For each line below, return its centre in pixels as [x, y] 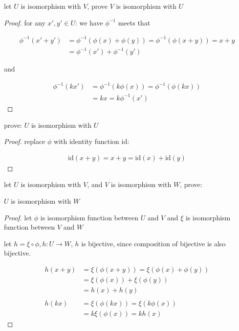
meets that [134, 22]
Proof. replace [25, 141]
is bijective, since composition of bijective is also [153, 243]
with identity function [87, 141]
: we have [89, 22]
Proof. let [18, 217]
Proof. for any [25, 22]
